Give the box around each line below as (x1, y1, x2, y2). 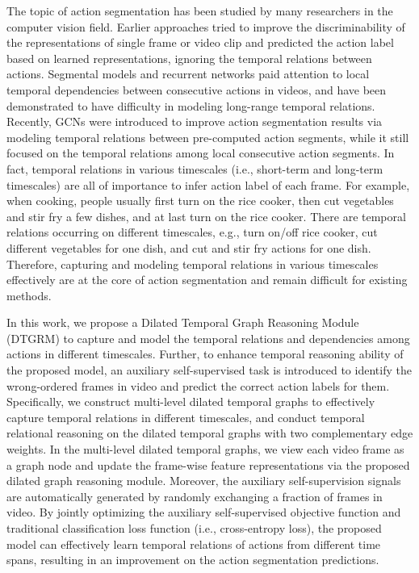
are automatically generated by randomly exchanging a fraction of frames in (6, 487, 383, 504)
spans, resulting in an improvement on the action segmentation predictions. (6, 551, 379, 568)
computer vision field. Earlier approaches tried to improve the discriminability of (6, 18, 405, 35)
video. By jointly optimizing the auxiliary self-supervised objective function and (6, 504, 401, 521)
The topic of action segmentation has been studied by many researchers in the (6, 2, 393, 19)
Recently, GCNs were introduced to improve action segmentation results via (6, 113, 383, 130)
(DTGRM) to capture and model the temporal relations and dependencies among (6, 329, 410, 346)
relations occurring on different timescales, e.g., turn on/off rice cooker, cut (6, 224, 378, 240)
